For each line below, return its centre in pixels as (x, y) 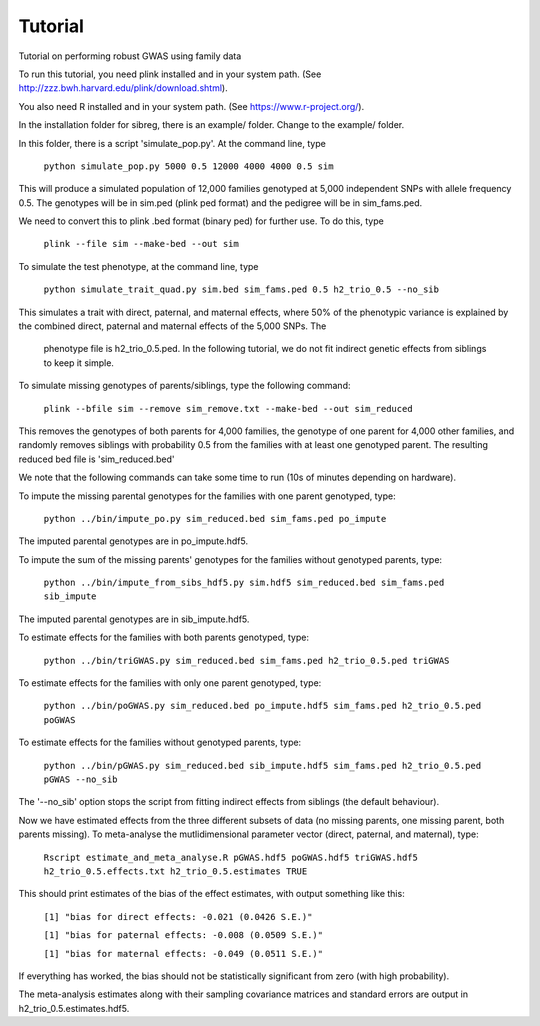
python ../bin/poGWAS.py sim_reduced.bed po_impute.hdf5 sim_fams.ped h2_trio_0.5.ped (262, 706)
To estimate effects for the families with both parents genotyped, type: (164, 637)
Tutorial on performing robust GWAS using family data (130, 56)
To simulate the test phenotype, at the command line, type (138, 266)
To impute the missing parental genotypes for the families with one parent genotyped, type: (207, 496)
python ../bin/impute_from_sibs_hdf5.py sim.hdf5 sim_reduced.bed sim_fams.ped (244, 583)
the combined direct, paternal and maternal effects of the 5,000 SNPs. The (172, 326)
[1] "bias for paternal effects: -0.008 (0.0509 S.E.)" (183, 935)
